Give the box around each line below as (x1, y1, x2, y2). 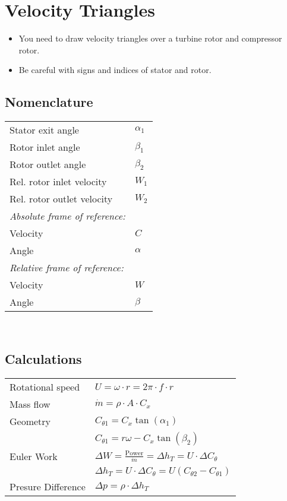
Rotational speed (10, 379, 80, 394)
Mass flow (10, 397, 51, 411)
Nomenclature (5, 93, 93, 111)
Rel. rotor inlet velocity (10, 175, 107, 189)
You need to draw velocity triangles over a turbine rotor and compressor (18, 32, 282, 45)
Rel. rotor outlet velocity (10, 192, 113, 206)
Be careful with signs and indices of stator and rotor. (18, 64, 212, 76)
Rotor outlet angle (10, 157, 86, 172)
